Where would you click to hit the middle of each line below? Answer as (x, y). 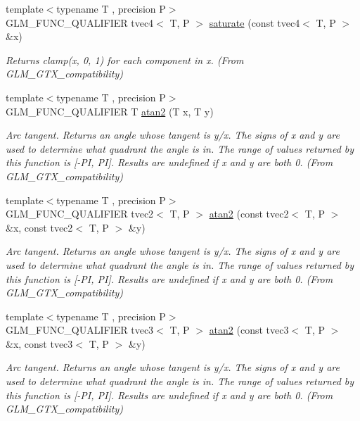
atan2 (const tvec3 (249, 330)
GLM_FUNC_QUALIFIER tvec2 (80, 214)
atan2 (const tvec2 (249, 214)
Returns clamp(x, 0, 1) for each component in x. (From (125, 59)
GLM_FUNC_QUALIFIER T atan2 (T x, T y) (110, 111)
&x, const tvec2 (39, 227)
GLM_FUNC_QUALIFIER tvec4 (80, 22)
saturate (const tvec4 (255, 22)
